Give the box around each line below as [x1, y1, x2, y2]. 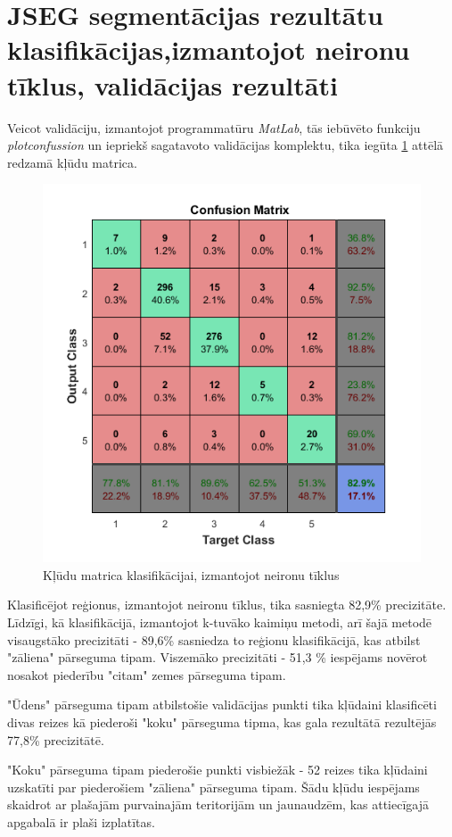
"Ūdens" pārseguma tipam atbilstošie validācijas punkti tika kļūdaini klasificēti [7, 695, 437, 714]
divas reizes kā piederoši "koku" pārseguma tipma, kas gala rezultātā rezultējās [7, 713, 437, 732]
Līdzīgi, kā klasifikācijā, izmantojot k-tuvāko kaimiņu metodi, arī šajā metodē [7, 613, 432, 632]
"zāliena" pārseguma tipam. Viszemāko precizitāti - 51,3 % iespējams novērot [7, 648, 428, 667]
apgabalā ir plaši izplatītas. [7, 813, 155, 831]
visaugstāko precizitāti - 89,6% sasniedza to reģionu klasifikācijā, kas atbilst [7, 630, 421, 649]
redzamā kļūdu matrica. [7, 153, 137, 171]
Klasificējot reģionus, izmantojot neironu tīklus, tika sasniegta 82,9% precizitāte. [7, 595, 447, 614]
